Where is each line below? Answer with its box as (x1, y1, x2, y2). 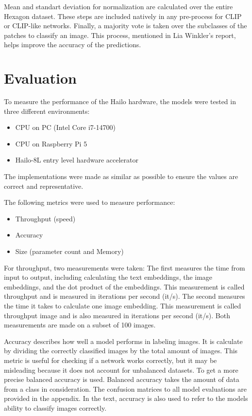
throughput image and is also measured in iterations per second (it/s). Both (4, 310, 230, 320)
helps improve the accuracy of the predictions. (4, 39, 141, 50)
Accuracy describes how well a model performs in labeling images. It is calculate (4, 336, 243, 346)
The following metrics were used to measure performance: (4, 197, 175, 207)
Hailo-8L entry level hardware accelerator (15, 155, 138, 165)
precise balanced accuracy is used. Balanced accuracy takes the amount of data (4, 374, 239, 384)
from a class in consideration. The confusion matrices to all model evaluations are (4, 383, 247, 394)
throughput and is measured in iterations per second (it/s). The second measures (4, 291, 245, 301)
